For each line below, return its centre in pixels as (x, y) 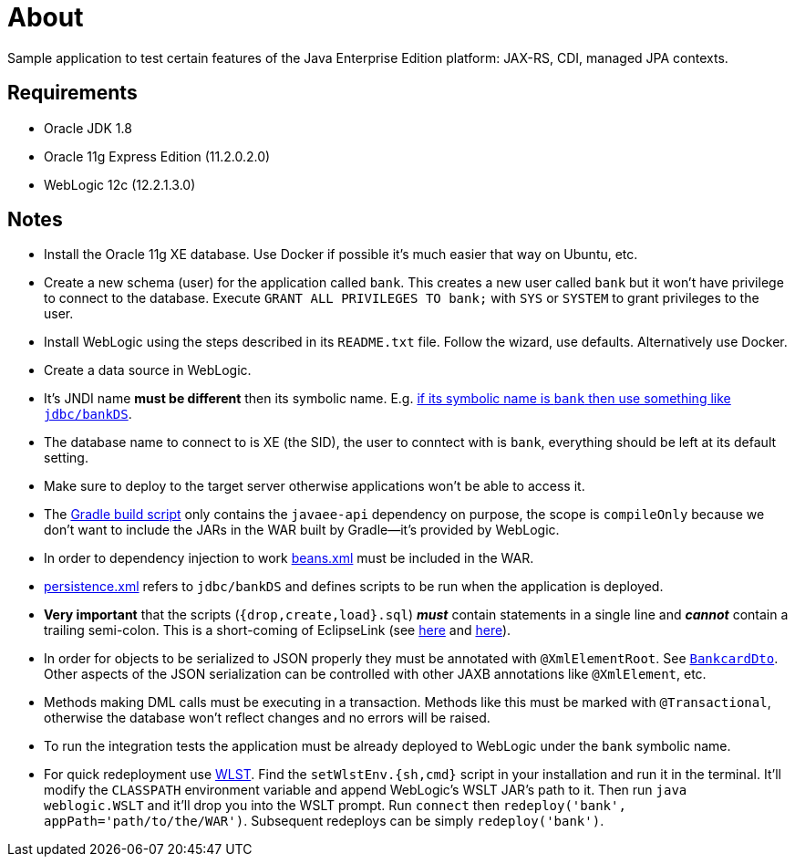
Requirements (72, 93)
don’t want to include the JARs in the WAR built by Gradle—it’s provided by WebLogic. (302, 530)
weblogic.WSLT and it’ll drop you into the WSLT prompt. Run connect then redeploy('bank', (335, 806)
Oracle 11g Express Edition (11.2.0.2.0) (157, 156)
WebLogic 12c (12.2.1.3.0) (120, 184)
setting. (66, 458)
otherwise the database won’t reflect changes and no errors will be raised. (267, 718)
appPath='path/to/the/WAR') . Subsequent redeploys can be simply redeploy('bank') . (324, 821)
